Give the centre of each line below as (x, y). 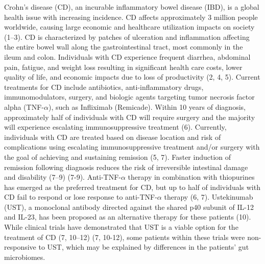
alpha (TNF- (24, 106)
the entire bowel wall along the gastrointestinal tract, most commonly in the (124, 47)
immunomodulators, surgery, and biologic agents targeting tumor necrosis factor (129, 97)
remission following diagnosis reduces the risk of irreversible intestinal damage (126, 167)
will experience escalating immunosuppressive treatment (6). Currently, (115, 127)
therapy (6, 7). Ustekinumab (209, 197)
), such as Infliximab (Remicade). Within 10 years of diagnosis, (147, 106)
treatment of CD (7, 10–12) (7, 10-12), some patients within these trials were (125, 237)
